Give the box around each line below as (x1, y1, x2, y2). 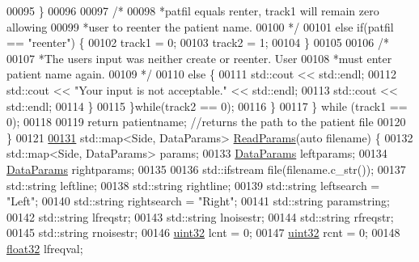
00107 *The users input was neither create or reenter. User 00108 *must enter (6, 49, 392, 66)
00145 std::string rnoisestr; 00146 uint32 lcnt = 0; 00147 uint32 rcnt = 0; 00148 (6, 224, 400, 241)
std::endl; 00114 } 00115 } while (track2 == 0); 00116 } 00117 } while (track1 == (6, 97, 408, 114)
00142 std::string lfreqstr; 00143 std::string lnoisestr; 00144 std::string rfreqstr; (6, 208, 394, 225)
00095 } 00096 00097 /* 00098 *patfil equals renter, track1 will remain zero (6, 2, 379, 19)
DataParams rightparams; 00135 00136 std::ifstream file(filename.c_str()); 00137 (6, 160, 406, 177)
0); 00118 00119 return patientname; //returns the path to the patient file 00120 (6, 113, 406, 130)
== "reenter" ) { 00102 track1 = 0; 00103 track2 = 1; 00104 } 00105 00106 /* (6, 34, 389, 51)
